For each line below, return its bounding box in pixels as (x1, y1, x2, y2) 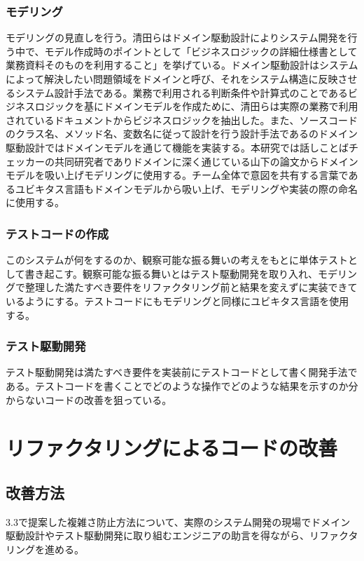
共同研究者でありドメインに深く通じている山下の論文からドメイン (54, 154, 358, 168)
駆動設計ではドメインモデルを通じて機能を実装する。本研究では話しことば (6, 140, 349, 154)
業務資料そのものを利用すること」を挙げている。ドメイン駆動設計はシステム (6, 58, 358, 72)
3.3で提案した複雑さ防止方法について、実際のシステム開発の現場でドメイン (6, 514, 351, 529)
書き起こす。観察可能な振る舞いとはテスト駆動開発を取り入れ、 (24, 266, 318, 280)
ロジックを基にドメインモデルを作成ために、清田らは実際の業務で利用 (34, 99, 358, 114)
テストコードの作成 (6, 224, 109, 242)
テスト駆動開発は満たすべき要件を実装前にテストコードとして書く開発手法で (6, 365, 358, 379)
